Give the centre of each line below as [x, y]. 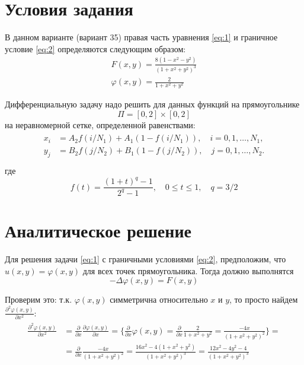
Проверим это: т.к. [39, 299]
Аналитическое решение [98, 231]
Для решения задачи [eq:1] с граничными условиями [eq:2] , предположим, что [145, 258]
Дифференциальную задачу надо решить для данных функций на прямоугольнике [152, 104]
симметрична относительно [159, 299]
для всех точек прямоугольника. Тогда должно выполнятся [188, 270]
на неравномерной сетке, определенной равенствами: [100, 124]
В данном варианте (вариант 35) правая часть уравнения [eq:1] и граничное [141, 37]
